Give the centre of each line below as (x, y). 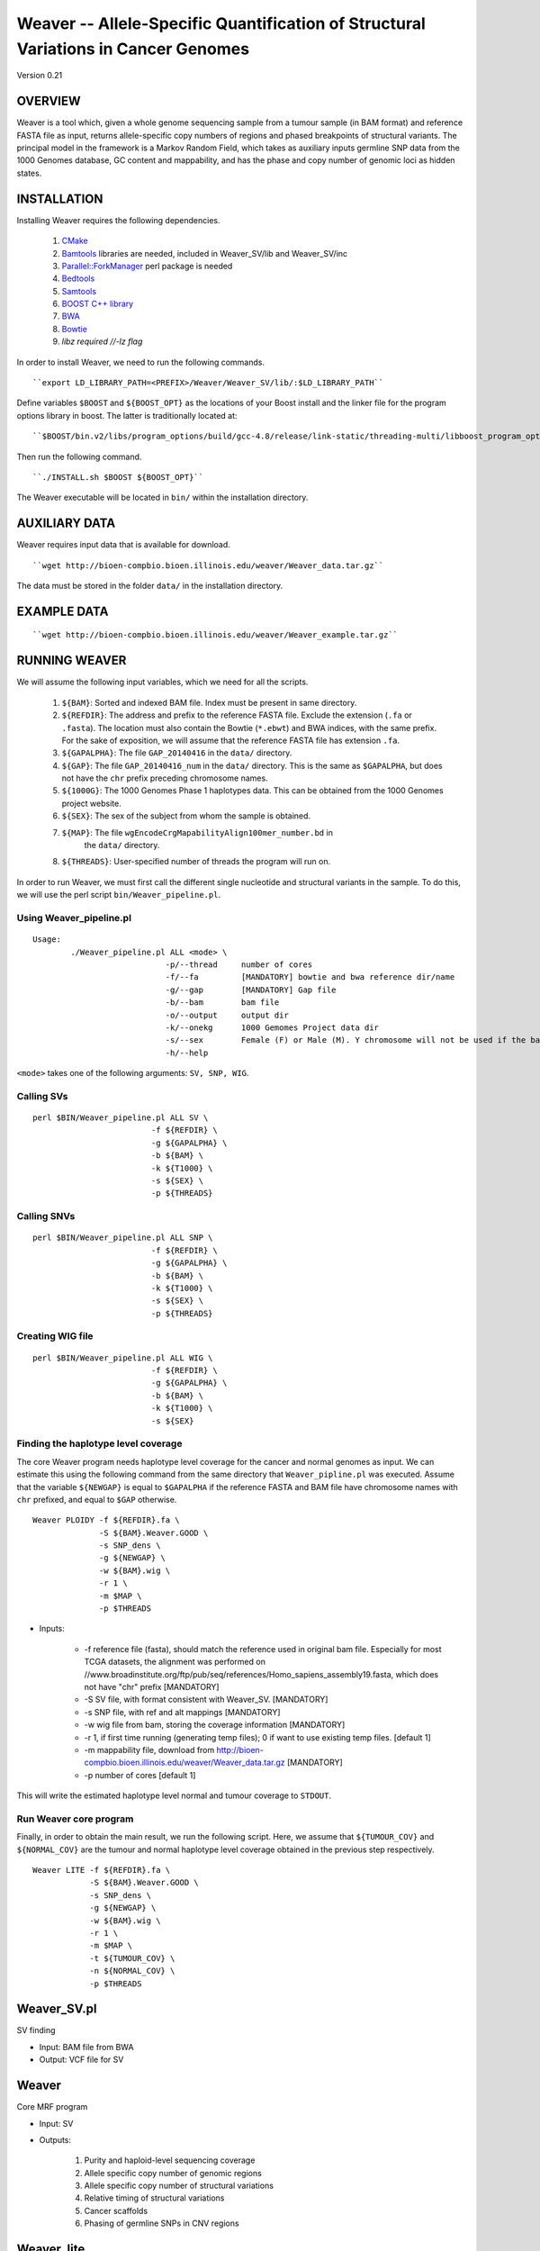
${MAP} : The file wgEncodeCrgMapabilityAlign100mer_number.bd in (197, 832)
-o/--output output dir (227, 1015)
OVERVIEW (49, 101)
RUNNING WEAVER (72, 660)
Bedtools (78, 278)
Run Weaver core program (75, 1819)
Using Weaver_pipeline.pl (74, 918)
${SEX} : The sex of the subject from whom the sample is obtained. (186, 816)
